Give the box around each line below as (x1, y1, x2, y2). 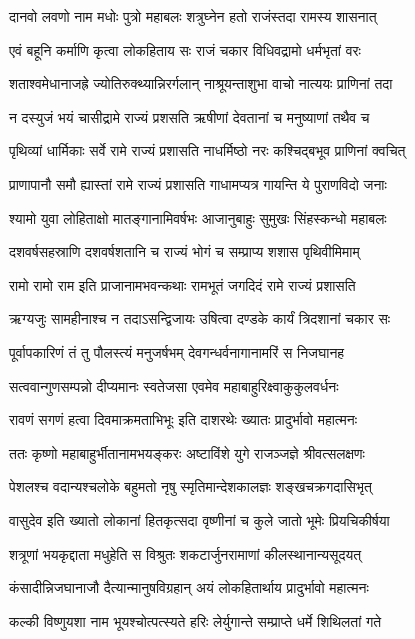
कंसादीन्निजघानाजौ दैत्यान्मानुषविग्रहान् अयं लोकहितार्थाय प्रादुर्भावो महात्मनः (9, 577, 369, 598)
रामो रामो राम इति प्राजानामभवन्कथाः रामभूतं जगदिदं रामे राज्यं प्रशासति (9, 274, 356, 295)
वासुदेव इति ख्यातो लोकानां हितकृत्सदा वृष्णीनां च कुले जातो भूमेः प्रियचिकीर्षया (9, 509, 390, 530)
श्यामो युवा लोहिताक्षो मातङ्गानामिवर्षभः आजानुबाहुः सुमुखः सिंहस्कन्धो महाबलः (9, 207, 387, 228)
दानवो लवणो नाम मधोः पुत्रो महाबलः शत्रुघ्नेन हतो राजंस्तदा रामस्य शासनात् (9, 6, 377, 26)
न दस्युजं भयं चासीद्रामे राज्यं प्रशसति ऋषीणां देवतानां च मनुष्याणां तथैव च (9, 106, 370, 127)
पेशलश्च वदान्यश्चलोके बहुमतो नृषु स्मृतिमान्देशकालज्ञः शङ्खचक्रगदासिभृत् (9, 476, 372, 497)
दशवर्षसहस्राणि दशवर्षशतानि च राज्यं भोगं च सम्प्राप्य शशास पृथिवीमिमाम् (9, 241, 360, 262)
